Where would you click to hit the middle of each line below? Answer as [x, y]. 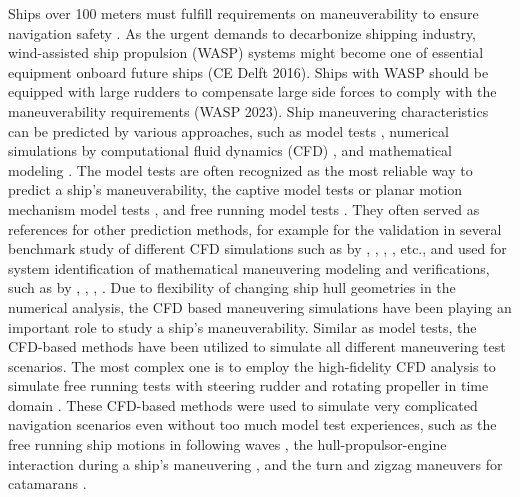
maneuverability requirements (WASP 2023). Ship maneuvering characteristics [248, 110]
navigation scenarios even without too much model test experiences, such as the [252, 424]
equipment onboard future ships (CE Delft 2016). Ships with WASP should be [248, 71]
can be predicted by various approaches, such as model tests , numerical [228, 130]
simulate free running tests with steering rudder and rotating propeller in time [248, 385]
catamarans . [47, 483]
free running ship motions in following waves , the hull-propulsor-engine [227, 444]
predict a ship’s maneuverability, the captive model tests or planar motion [235, 189]
